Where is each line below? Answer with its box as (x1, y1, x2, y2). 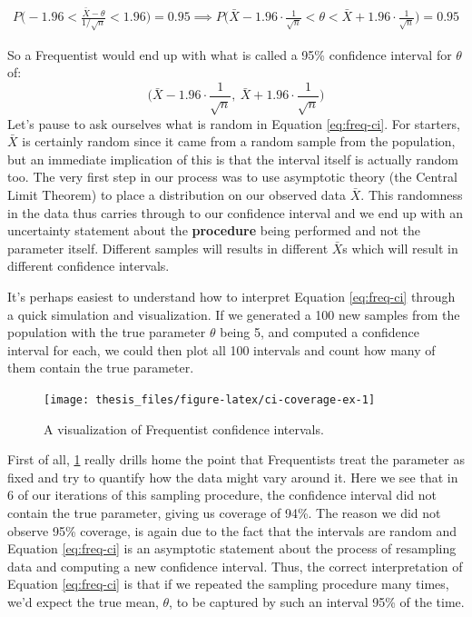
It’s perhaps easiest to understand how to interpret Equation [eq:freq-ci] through (7, 286, 456, 305)
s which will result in (342, 238, 458, 257)
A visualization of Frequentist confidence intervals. (44, 419, 324, 438)
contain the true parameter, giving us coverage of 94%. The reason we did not (7, 503, 441, 522)
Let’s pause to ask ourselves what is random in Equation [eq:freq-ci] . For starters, (7, 114, 460, 133)
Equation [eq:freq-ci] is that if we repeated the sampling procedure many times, (7, 574, 449, 593)
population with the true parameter (7, 323, 206, 342)
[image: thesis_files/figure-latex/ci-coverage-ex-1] (44, 393, 376, 406)
